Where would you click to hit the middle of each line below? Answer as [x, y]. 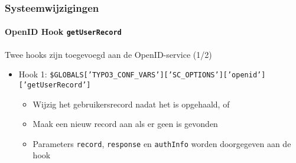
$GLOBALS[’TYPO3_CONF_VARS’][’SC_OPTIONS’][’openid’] [158, 75]
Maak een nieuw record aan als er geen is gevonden [125, 124]
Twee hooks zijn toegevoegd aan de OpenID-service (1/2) [108, 54]
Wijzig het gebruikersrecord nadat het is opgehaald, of [131, 104]
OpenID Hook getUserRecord [63, 32]
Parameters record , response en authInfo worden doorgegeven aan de [162, 143]
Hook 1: [33, 74]
